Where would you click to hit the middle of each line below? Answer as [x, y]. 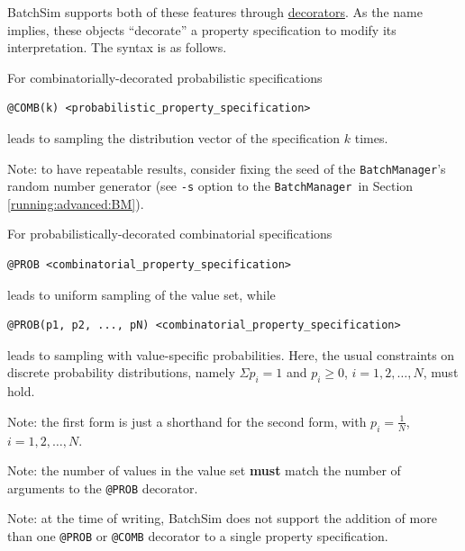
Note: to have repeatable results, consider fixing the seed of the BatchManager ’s [227, 168]
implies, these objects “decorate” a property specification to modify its [202, 29]
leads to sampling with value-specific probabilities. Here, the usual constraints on [231, 354]
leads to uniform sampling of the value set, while [141, 294]
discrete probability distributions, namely [121, 372]
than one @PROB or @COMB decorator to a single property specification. [198, 536]
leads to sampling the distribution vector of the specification [174, 137]
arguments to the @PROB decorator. [103, 488]
